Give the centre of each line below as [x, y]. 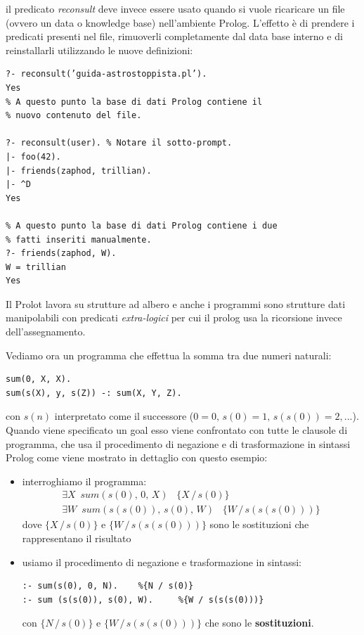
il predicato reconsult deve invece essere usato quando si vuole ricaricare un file [175, 8]
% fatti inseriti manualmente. [79, 239]
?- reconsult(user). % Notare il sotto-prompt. [119, 143]
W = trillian [36, 267]
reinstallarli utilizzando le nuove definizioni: [99, 50]
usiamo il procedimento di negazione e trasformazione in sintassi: [162, 562]
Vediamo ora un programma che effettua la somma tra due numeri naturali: [169, 355]
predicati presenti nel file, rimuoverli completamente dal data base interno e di [174, 36]
